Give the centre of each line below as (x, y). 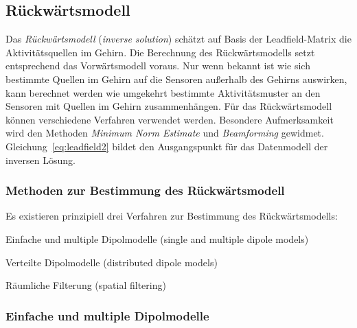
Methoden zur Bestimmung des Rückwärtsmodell (145, 190)
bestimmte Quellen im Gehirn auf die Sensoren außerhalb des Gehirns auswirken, (176, 79)
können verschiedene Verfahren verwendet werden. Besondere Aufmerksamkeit (170, 119)
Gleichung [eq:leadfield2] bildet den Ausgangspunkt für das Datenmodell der (167, 146)
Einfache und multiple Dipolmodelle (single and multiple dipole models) (157, 238)
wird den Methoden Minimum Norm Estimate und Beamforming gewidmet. (165, 133)
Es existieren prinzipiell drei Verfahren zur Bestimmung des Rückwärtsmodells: (172, 216)
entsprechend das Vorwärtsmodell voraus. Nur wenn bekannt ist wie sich (158, 66)
